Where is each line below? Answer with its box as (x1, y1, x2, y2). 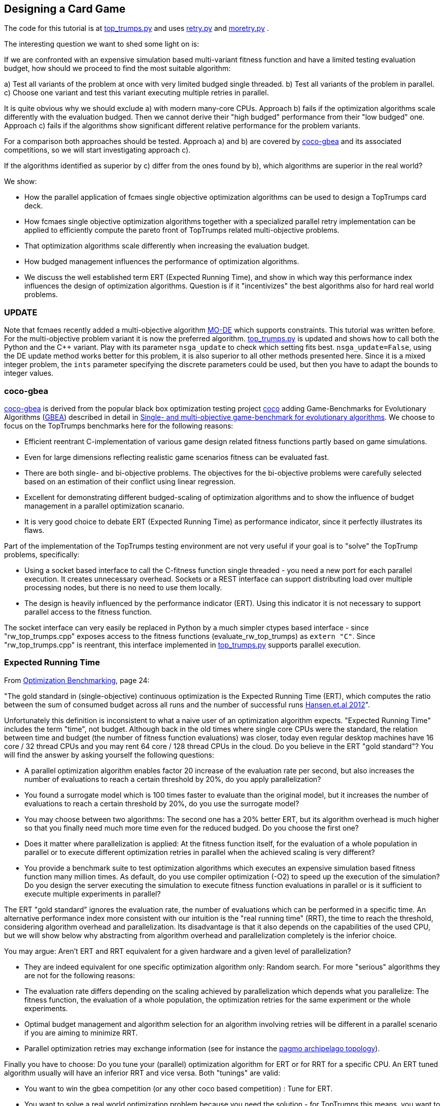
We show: (4, 177, 37, 186)
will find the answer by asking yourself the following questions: (4, 750, 214, 759)
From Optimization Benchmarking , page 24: (4, 675, 150, 685)
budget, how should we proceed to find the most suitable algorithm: (4, 64, 231, 73)
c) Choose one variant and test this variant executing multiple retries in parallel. (4, 88, 269, 97)
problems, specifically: (4, 550, 80, 559)
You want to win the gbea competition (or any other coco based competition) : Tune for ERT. (24, 1084, 333, 1093)
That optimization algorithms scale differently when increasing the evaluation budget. (24, 241, 310, 251)
